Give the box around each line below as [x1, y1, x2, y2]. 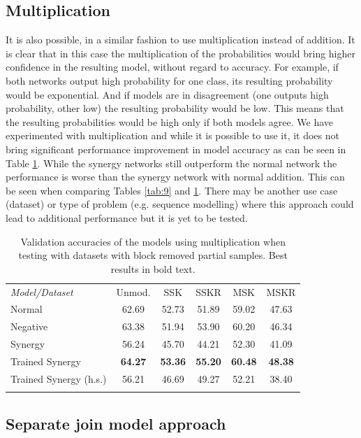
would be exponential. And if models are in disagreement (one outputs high [6, 87, 329, 101]
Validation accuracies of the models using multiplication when [20, 234, 286, 248]
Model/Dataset [10, 284, 73, 299]
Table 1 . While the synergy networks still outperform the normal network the [6, 155, 337, 170]
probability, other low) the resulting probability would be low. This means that [6, 101, 344, 115]
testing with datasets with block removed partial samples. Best [18, 248, 288, 262]
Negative [10, 319, 48, 334]
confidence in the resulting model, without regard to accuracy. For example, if [6, 59, 339, 74]
